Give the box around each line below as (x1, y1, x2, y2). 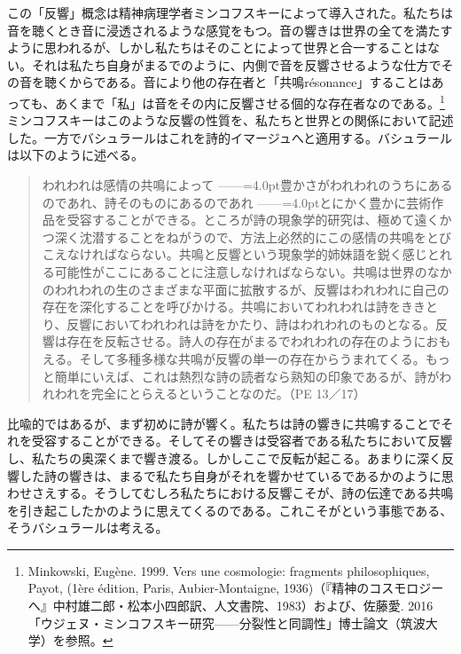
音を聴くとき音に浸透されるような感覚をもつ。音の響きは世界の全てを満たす (7, 20, 453, 39)
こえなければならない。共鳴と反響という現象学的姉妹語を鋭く (42, 245, 402, 264)
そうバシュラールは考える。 (7, 518, 168, 537)
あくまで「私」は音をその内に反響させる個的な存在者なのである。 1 (55, 91, 445, 112)
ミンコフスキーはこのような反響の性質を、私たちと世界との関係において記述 (7, 111, 454, 130)
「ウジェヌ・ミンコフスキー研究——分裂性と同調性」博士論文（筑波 (27, 613, 426, 632)
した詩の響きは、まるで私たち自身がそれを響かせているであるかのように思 (19, 466, 454, 485)
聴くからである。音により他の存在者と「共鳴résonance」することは (43, 73, 432, 91)
